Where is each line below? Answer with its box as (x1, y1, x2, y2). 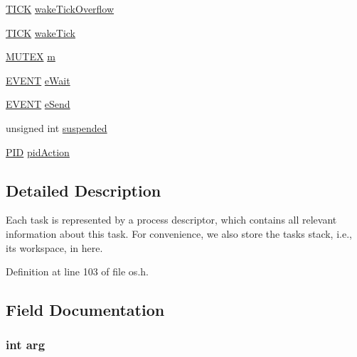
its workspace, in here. (6, 240, 103, 255)
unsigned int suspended (6, 120, 107, 135)
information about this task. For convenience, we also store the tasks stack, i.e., (6, 226, 352, 241)
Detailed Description (6, 179, 161, 201)
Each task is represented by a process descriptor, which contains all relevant (6, 212, 337, 227)
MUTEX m (6, 49, 55, 64)
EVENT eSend (6, 97, 70, 111)
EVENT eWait (6, 72, 70, 87)
